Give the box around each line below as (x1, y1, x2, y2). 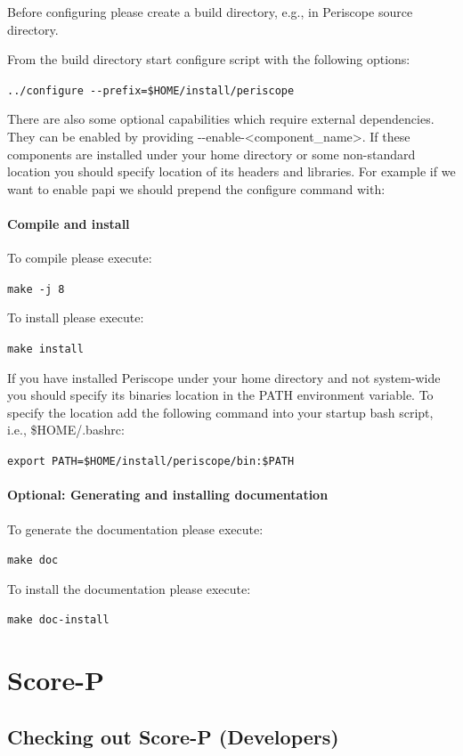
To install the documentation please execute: (7, 579, 251, 597)
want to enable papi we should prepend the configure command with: (7, 179, 386, 198)
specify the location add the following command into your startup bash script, (7, 402, 434, 421)
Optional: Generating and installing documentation (7, 485, 329, 504)
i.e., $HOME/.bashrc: (7, 420, 125, 439)
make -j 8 (7, 282, 65, 296)
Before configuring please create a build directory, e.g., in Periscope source (7, 3, 413, 20)
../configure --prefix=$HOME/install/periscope (7, 84, 295, 97)
